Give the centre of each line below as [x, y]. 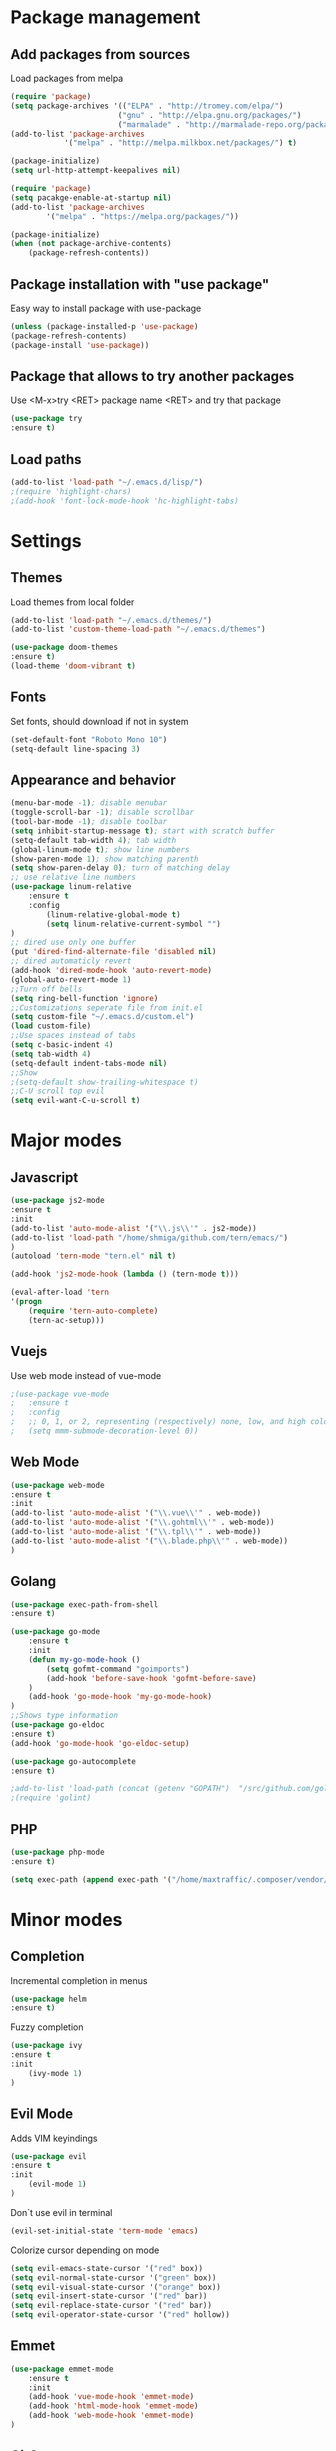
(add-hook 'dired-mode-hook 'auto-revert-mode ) [111, 971]
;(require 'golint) [51, 1798]
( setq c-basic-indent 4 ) [62, 1045]
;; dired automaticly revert [71, 961]
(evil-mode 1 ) [57, 2184]
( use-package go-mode [55, 1632]
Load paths [46, 459]
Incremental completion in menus [79, 1980]
